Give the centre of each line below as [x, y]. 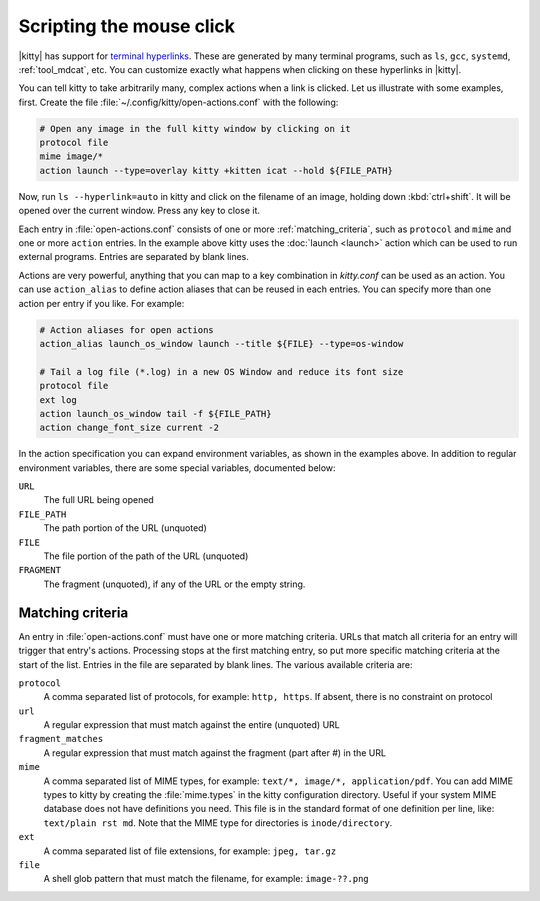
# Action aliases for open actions [126, 329]
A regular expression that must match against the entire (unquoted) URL [191, 725]
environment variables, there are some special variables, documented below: [177, 467]
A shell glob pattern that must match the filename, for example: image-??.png [206, 879]
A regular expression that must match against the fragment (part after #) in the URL [215, 752]
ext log [58, 399]
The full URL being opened [98, 500]
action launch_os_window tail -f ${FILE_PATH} [155, 413]
